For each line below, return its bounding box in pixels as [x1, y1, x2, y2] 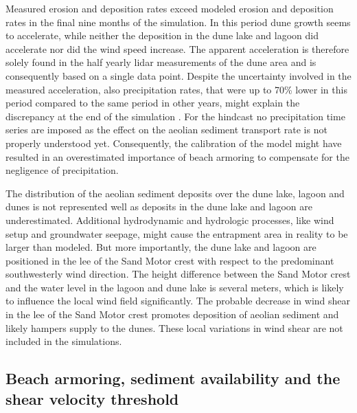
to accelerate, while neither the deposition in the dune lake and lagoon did [5, 28, 319, 43]
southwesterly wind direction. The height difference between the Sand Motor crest [5, 267, 351, 281]
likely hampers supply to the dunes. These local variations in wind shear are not [5, 320, 343, 335]
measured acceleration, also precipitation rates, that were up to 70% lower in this [5, 82, 347, 96]
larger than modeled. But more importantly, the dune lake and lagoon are [5, 240, 316, 254]
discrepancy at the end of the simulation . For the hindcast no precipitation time [5, 109, 345, 123]
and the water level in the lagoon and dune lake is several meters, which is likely [5, 280, 344, 294]
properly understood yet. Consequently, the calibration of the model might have [5, 135, 342, 150]
